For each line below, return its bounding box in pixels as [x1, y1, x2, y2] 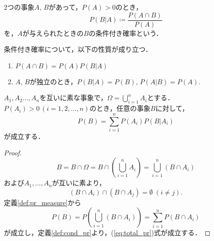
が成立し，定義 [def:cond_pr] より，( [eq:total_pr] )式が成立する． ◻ [4, 227, 211, 238]
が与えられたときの [22, 28, 84, 38]
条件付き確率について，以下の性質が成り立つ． [4, 44, 152, 54]
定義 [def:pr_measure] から [4, 197, 81, 207]
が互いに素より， [52, 178, 106, 188]
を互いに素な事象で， [39, 92, 107, 103]
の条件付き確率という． [89, 28, 163, 38]
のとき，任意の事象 [89, 103, 151, 113]
